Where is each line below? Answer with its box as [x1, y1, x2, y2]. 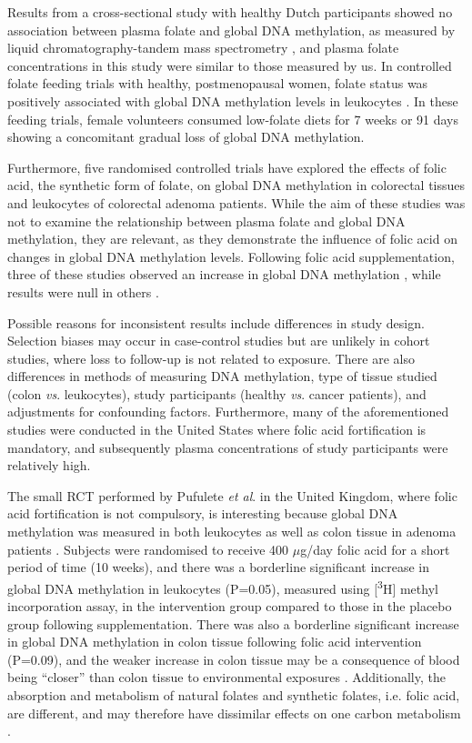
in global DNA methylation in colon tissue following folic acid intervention [7, 632, 422, 651]
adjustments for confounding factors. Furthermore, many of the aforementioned [7, 402, 449, 421]
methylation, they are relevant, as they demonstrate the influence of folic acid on [7, 229, 457, 248]
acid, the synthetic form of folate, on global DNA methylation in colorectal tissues [7, 176, 466, 195]
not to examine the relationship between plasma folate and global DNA [7, 211, 406, 230]
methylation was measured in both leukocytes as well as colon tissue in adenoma [7, 522, 457, 541]
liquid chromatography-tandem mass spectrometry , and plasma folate [7, 38, 399, 57]
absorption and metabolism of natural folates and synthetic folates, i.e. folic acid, [7, 686, 460, 705]
